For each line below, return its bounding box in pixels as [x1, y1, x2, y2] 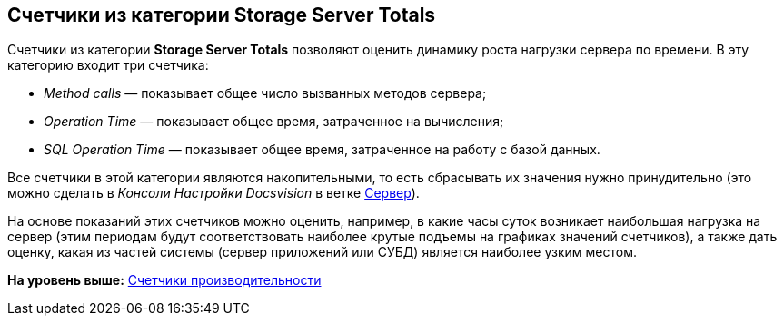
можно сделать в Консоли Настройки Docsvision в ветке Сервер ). [7, 185, 420, 201]
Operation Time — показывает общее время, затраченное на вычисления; [44, 113, 504, 130]
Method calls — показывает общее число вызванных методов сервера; [44, 85, 487, 102]
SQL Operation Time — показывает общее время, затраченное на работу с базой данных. [44, 142, 600, 158]
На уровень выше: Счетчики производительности [7, 272, 322, 289]
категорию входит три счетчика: [7, 57, 209, 73]
